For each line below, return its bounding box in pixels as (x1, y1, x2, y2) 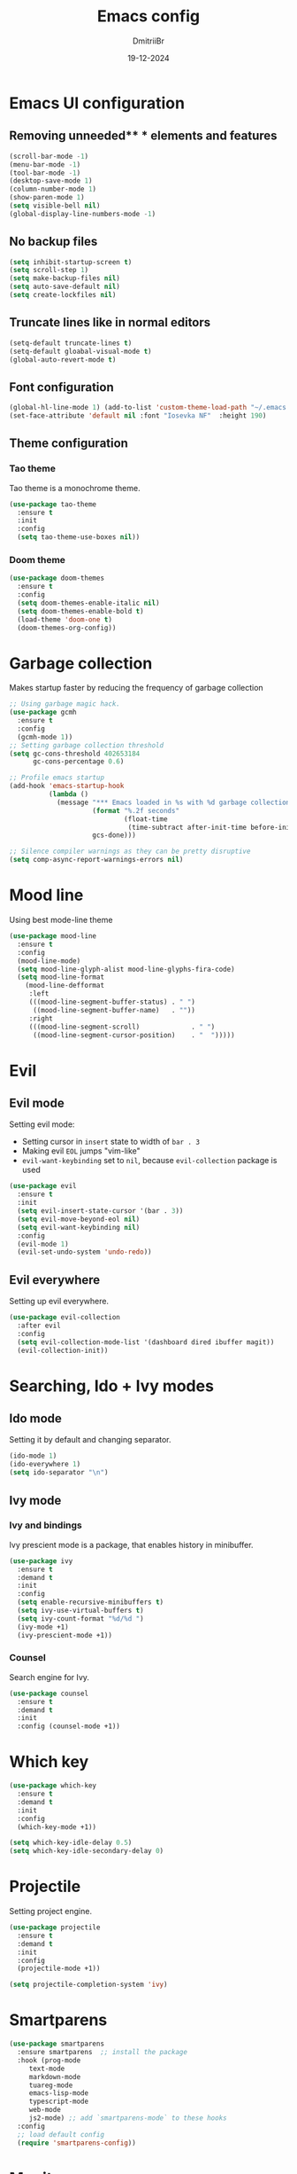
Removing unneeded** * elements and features (9, 129, 278, 144)
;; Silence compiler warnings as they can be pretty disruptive (9, 847, 251, 856)
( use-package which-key (9, 1781, 97, 1790)
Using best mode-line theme (9, 915, 113, 926)
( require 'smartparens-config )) (17, 2139, 137, 2147)
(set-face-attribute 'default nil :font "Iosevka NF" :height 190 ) (9, 411, 267, 420)
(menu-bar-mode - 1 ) (9, 160, 81, 169)
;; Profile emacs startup (9, 773, 104, 782)
